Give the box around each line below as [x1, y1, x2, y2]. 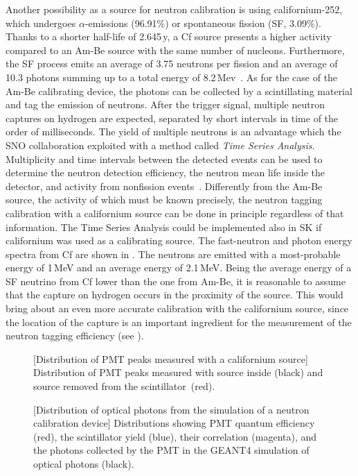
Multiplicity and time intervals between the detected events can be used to [6, 151, 323, 166]
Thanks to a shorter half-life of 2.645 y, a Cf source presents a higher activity [6, 29, 332, 44]
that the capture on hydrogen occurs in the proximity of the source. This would [6, 287, 343, 302]
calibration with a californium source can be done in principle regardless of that [6, 205, 344, 220]
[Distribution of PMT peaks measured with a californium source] [33, 351, 308, 366]
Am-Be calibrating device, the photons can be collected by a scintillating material [6, 83, 352, 98]
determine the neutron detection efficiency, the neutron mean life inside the [6, 165, 325, 180]
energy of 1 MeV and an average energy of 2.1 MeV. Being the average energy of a [6, 260, 352, 275]
